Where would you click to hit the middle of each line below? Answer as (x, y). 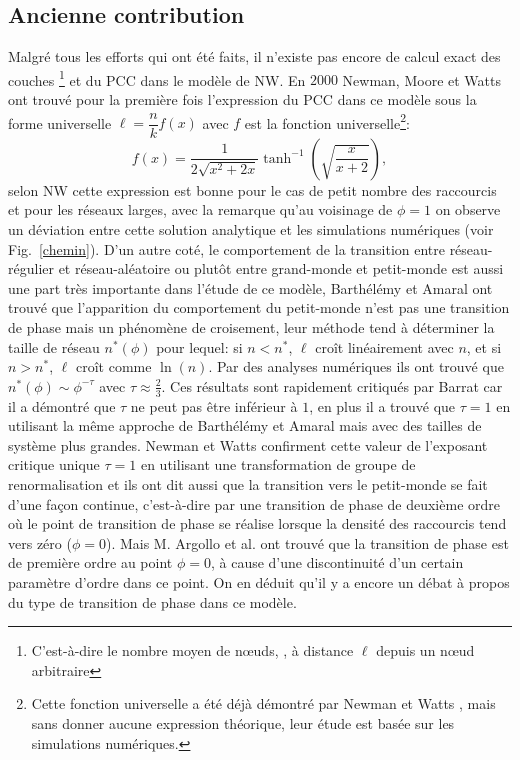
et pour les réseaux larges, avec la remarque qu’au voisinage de (200, 209)
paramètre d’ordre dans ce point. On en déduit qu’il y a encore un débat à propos (259, 582)
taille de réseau (54, 346)
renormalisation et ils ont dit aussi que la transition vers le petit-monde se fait (248, 484)
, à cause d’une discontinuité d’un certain (337, 562)
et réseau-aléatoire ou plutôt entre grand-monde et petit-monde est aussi (281, 268)
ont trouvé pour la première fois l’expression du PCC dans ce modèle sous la (242, 99)
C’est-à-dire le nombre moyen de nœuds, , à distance (192, 650)
